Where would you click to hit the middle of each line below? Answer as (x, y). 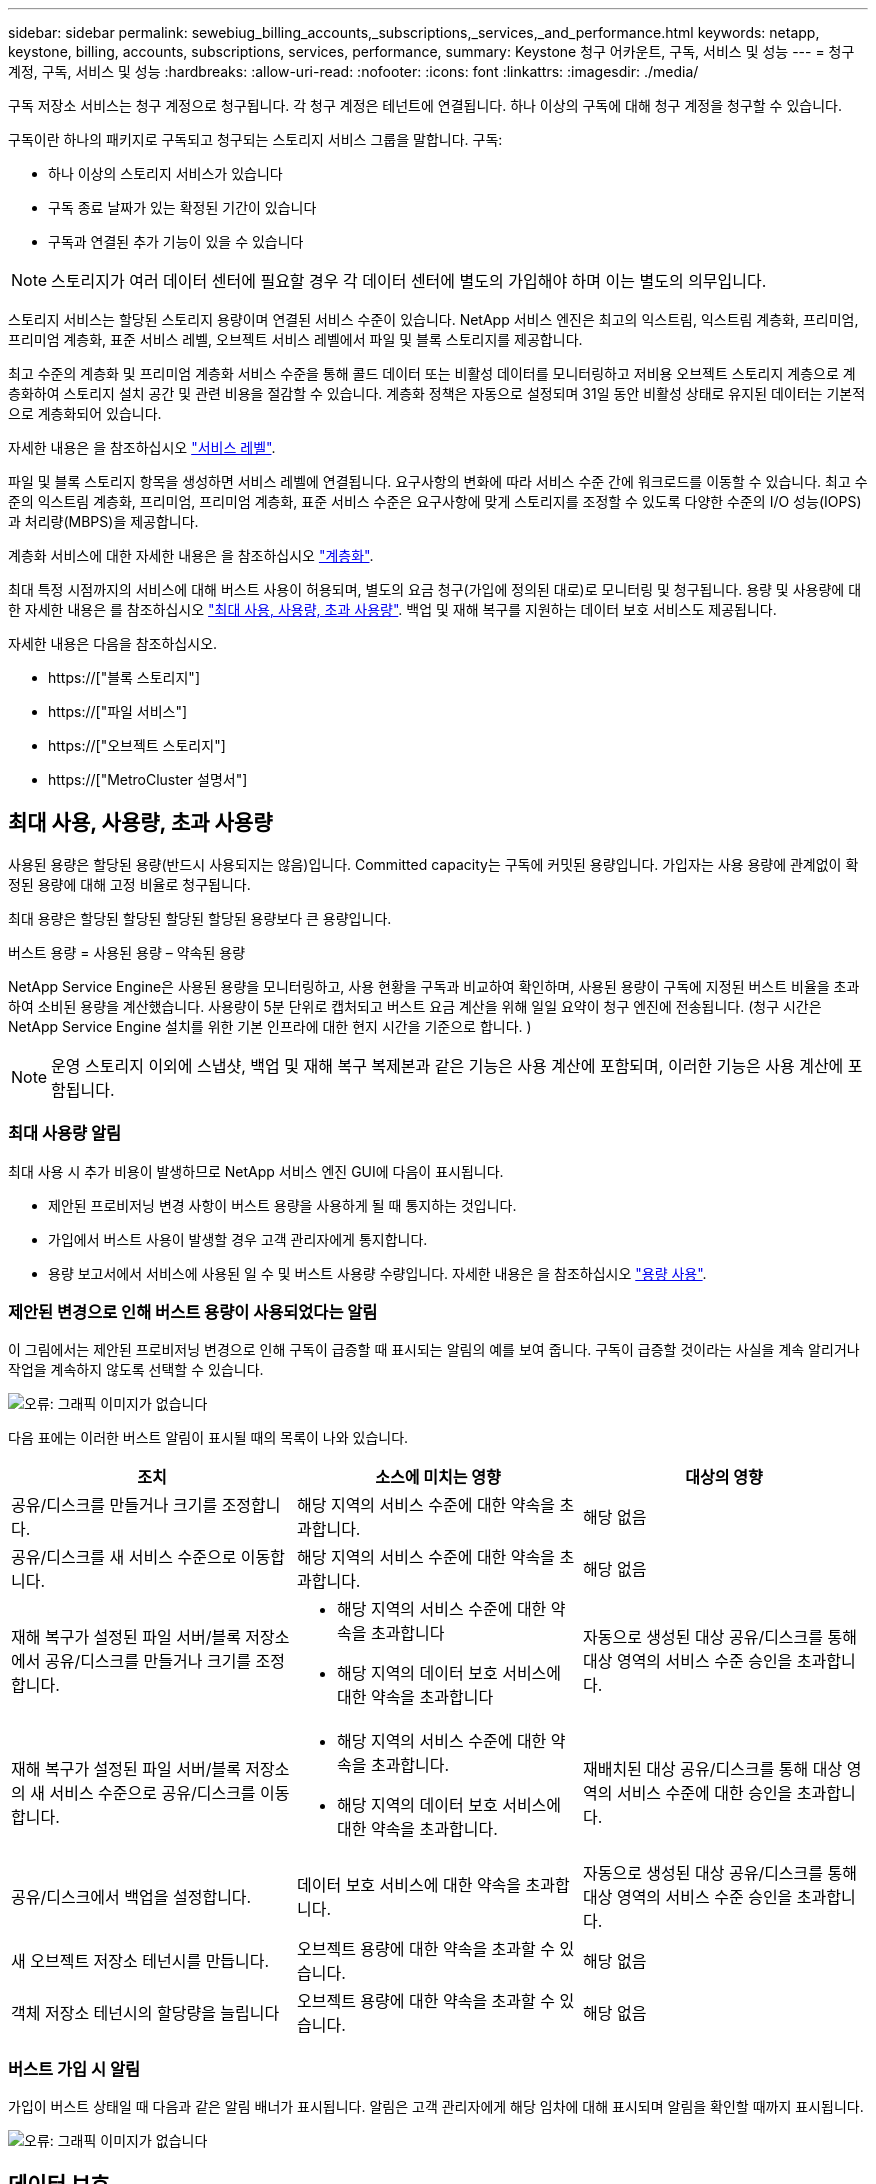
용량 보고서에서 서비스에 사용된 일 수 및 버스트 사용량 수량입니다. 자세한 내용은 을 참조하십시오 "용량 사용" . (377, 1273)
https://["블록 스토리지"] (124, 677)
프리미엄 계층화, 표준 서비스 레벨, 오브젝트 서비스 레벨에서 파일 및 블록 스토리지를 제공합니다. (295, 339)
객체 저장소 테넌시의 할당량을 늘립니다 (145, 2013)
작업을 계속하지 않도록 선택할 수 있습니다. (136, 1370)
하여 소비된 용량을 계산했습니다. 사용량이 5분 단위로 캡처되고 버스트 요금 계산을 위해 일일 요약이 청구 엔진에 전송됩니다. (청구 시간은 (415, 1006)
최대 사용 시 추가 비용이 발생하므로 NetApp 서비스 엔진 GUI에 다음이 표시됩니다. (256, 1171)
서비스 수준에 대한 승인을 (704, 1793)
